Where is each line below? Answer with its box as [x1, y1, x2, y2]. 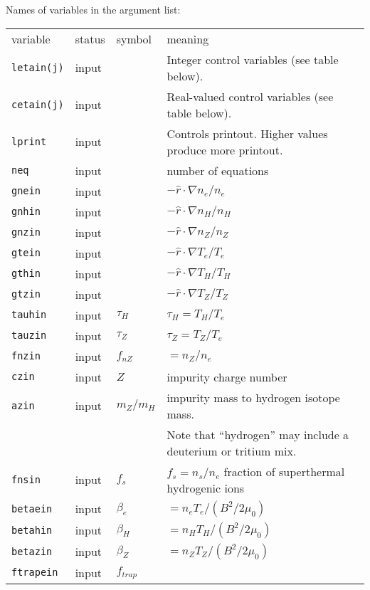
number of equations [166, 162, 269, 179]
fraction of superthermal [223, 463, 345, 480]
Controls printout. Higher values [166, 125, 328, 142]
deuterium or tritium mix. [166, 442, 297, 459]
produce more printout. [166, 141, 283, 158]
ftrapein [11, 567, 58, 579]
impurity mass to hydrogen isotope [166, 389, 340, 406]
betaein [11, 502, 53, 515]
